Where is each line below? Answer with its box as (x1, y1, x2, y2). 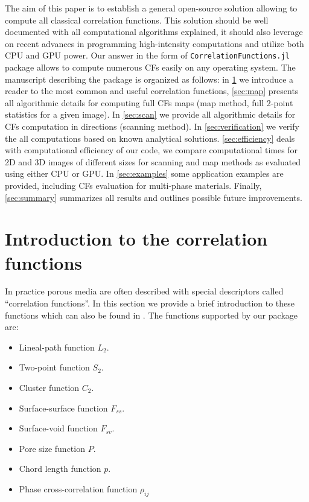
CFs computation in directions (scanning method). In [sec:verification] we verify (5, 120, 299, 132)
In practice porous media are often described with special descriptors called (5, 285, 284, 297)
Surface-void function (19, 422, 98, 434)
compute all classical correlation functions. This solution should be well (5, 13, 269, 26)
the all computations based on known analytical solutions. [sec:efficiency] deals (5, 132, 295, 144)
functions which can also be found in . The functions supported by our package (5, 308, 298, 321)
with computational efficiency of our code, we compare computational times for (5, 144, 298, 156)
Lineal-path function (19, 340, 95, 353)
